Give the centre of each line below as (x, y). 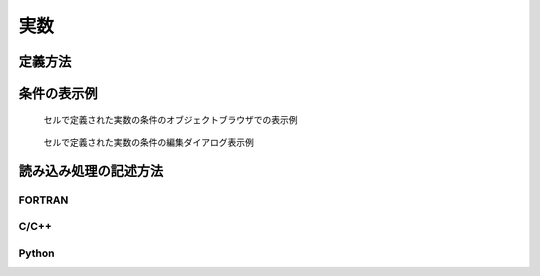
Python (36, 253)
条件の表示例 (58, 93)
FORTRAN (43, 200)
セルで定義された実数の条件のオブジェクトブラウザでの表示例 (170, 119)
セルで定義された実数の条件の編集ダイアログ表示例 (148, 142)
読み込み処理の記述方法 (91, 170)
